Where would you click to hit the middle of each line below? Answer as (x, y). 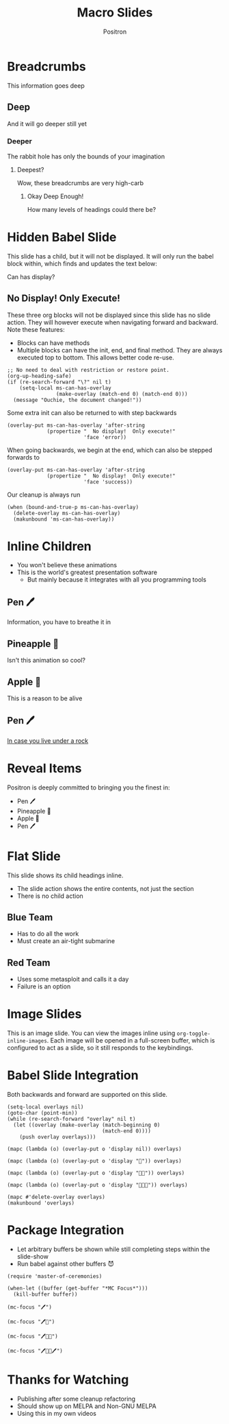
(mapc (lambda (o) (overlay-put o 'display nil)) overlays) (95, 1149)
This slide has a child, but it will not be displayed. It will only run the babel (110, 256)
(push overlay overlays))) (58, 1137)
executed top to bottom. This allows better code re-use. (95, 357)
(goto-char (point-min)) (42, 1113)
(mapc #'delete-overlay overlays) (56, 1197)
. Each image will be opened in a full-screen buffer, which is (131, 1041)
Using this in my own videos (57, 1413)
